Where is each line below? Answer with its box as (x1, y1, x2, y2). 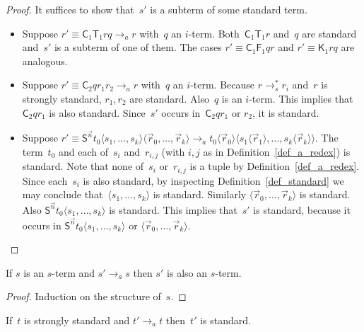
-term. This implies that (249, 91, 353, 105)
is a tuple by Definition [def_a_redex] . (189, 159, 360, 173)
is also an (167, 265, 208, 280)
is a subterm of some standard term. (150, 2, 307, 16)
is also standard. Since (49, 105, 146, 120)
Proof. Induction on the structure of (6, 289, 161, 304)
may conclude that (22, 187, 103, 202)
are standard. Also (129, 91, 209, 105)
